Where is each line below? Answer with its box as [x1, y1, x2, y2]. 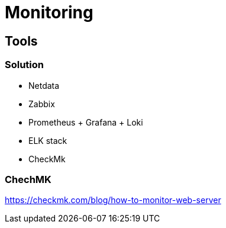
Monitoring [5, 2, 93, 23]
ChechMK [5, 173, 51, 185]
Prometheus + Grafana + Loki [28, 117, 143, 127]
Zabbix [28, 98, 55, 109]
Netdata [28, 80, 60, 91]
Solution [5, 59, 44, 71]
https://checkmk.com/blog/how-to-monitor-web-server [5, 195, 221, 205]
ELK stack [28, 135, 67, 146]
